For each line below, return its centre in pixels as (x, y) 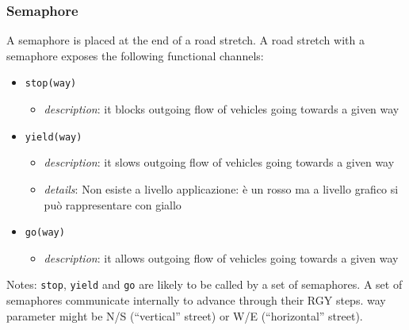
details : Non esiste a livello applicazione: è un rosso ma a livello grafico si (221, 188)
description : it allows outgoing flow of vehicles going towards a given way (221, 257)
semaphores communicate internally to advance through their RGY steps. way (196, 300)
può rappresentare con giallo (113, 204)
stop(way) (51, 84)
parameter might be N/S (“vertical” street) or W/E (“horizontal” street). (185, 315)
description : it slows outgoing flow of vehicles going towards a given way (219, 162)
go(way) (45, 233)
